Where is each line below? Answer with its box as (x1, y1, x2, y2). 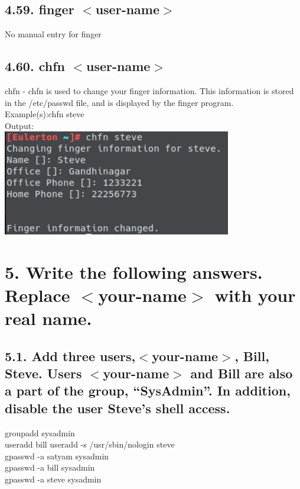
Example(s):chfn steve (5, 108, 84, 120)
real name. (5, 306, 92, 330)
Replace (5, 282, 70, 307)
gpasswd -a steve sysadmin (5, 473, 102, 485)
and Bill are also (190, 364, 293, 382)
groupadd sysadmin (5, 426, 75, 439)
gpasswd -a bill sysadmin (5, 461, 95, 474)
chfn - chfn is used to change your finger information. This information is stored (5, 85, 294, 96)
